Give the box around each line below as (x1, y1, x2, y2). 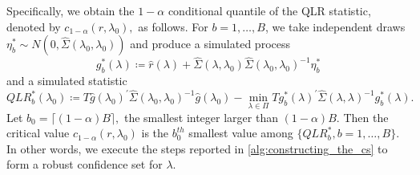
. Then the (336, 108, 389, 125)
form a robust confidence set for (6, 156, 163, 173)
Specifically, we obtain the (6, 2, 135, 18)
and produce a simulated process (130, 35, 291, 52)
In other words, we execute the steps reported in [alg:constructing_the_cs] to (6, 140, 388, 157)
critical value (6, 124, 70, 141)
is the (141, 124, 169, 141)
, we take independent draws (265, 18, 406, 35)
